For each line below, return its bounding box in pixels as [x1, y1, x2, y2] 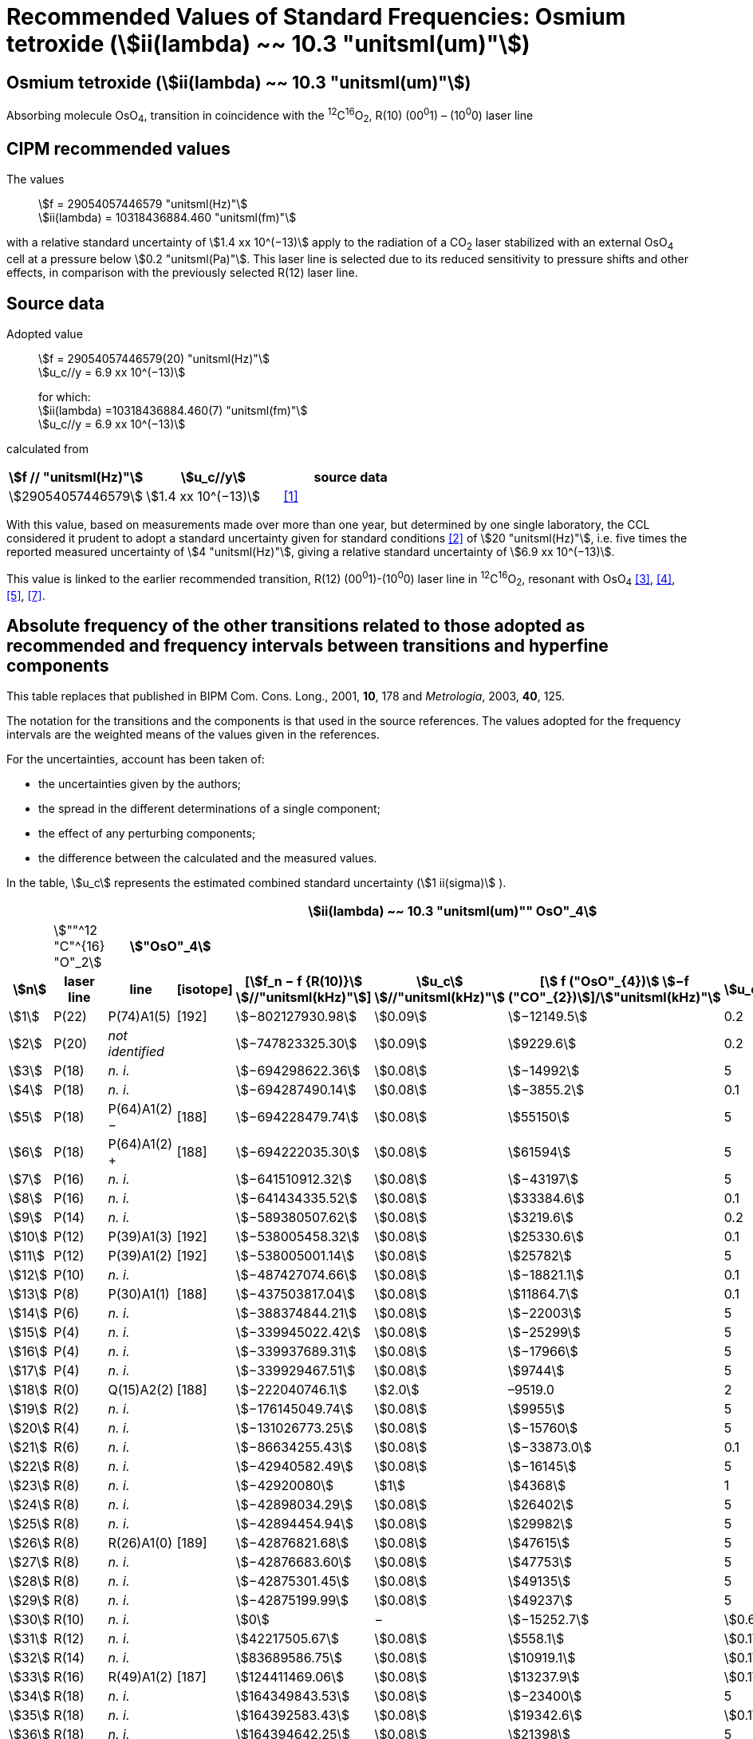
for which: [38, 390, 91, 404]
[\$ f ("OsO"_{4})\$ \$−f [539, 973, 689, 990]
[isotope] [176, 981, 233, 998]
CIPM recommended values [6, 139, 231, 160]
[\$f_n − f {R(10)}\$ [245, 973, 363, 990]
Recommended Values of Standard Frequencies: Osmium [6, 3, 626, 30]
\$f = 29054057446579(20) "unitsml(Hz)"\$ [38, 352, 270, 366]
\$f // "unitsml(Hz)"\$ [9, 469, 144, 486]
